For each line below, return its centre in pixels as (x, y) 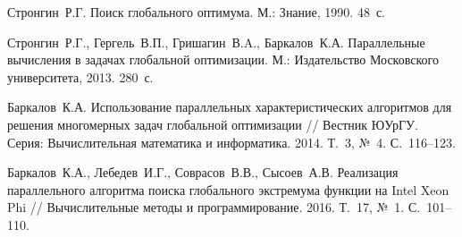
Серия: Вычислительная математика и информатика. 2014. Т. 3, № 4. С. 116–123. (231, 142)
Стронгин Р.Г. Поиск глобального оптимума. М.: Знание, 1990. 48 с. (196, 12)
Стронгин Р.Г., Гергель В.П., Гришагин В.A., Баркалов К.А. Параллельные (216, 42)
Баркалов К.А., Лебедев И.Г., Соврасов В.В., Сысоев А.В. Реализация (203, 172)
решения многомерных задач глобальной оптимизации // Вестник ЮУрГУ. (213, 124)
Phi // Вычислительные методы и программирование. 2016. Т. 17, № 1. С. (214, 207)
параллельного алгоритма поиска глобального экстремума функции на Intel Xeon (228, 189)
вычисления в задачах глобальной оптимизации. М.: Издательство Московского (223, 59)
